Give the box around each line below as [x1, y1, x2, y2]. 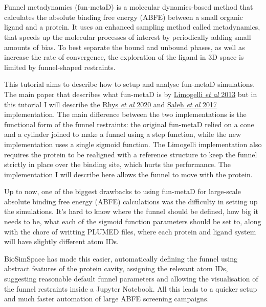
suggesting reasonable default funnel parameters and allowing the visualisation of [4, 273, 258, 284]
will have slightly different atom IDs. [4, 236, 119, 247]
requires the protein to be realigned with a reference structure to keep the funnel [4, 149, 257, 159]
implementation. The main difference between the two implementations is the [4, 109, 247, 120]
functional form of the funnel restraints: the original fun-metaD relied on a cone [4, 119, 254, 129]
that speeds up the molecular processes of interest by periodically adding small [4, 31, 251, 42]
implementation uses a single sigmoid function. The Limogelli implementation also [4, 138, 262, 149]
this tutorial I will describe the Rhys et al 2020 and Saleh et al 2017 [4, 99, 217, 109]
